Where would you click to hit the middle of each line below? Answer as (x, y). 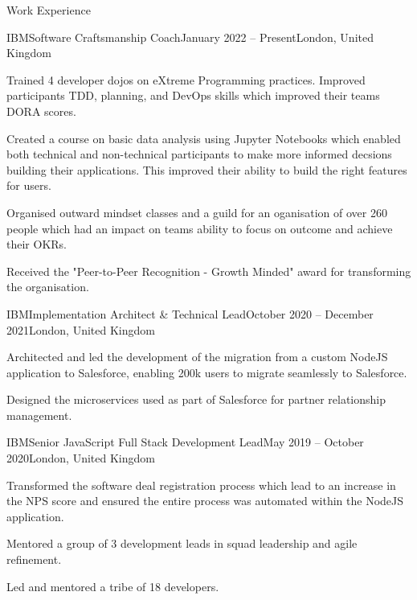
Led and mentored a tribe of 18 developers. (113, 586)
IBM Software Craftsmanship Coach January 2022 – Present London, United (190, 37)
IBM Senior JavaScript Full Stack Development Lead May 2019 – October (185, 442)
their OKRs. (37, 244)
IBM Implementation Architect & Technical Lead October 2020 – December (190, 313)
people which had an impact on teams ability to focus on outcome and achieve (200, 228)
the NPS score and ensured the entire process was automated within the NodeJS (205, 501)
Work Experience (49, 10)
